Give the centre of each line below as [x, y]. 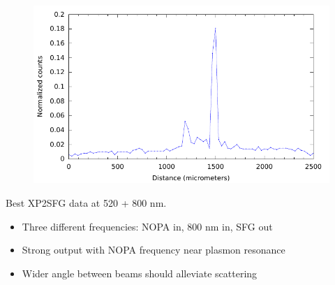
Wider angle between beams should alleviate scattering [140, 273]
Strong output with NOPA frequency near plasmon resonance [154, 250]
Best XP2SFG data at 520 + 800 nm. [86, 202]
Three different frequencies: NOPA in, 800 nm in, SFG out [147, 226]
